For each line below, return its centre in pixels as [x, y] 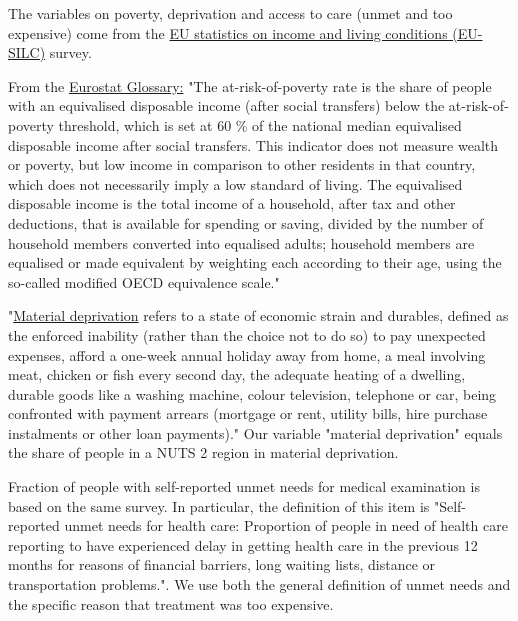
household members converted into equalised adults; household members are [241, 242]
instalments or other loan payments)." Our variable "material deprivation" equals [255, 432]
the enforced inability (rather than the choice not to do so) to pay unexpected [247, 334]
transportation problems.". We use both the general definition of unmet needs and [259, 584]
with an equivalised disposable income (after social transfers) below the [226, 105]
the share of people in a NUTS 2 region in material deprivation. [203, 452]
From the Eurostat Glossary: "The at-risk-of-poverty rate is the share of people [250, 85]
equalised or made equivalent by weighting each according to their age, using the [255, 262]
